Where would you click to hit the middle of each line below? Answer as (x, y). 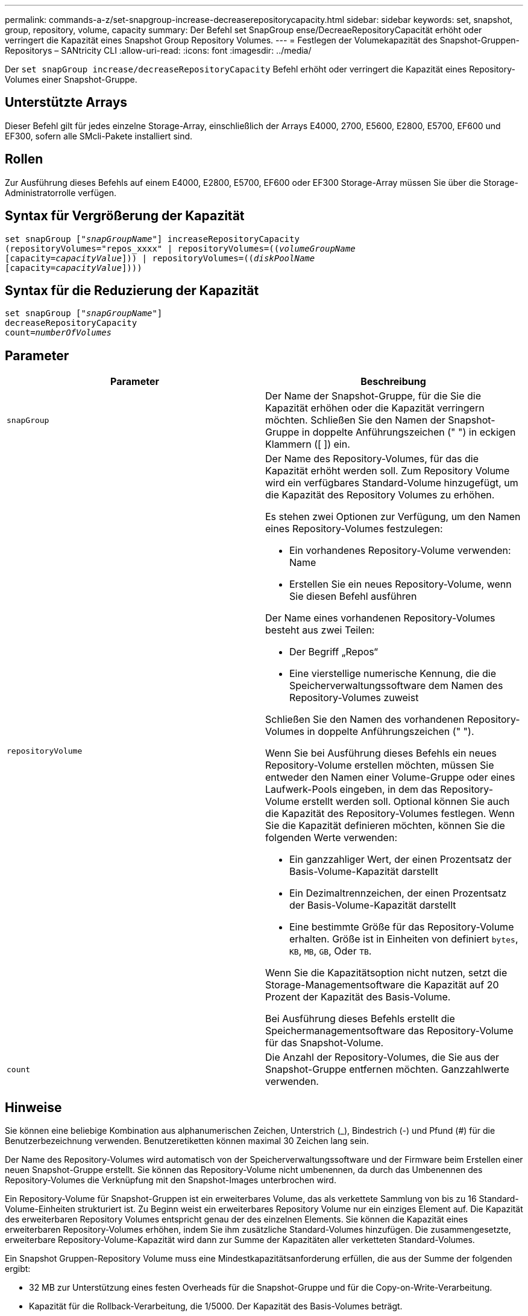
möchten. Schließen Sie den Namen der (355, 420)
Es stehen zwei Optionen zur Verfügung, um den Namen (393, 517)
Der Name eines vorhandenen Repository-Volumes (380, 618)
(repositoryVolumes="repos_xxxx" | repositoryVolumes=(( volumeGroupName (180, 248)
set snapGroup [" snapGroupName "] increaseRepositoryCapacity (152, 239)
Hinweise (33, 1107)
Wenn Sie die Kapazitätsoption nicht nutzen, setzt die (386, 973)
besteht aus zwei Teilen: (320, 630)
